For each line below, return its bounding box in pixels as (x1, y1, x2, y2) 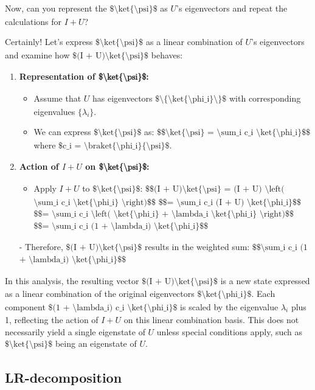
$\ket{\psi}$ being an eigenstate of (5, 337, 137, 350)
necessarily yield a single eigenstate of (5, 325, 145, 338)
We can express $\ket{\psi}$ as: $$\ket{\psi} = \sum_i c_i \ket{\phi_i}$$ (33, 125, 311, 138)
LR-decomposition (5, 368, 122, 387)
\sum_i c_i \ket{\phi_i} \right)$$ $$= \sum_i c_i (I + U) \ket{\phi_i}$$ (33, 198, 302, 207)
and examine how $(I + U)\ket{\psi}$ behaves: (5, 48, 183, 61)
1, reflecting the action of (5, 313, 99, 326)
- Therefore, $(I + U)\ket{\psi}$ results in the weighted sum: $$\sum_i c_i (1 (19, 240, 308, 253)
